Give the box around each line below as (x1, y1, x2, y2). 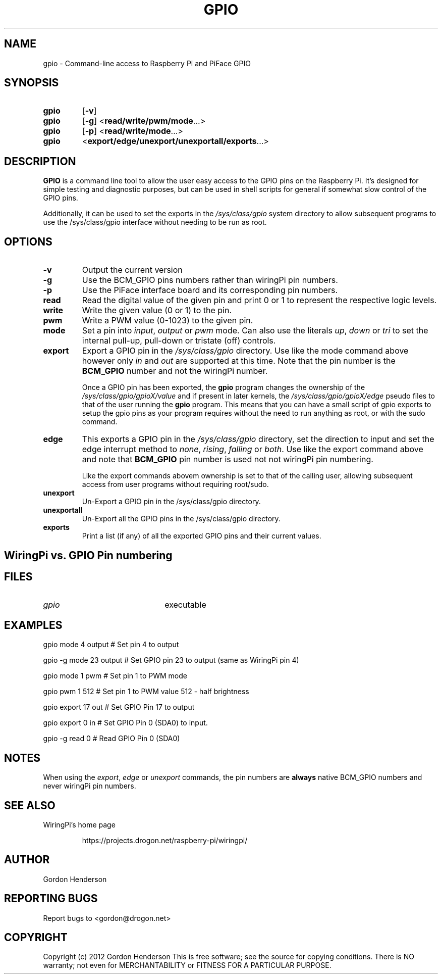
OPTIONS (4, 235, 52, 248)
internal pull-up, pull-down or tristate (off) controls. (82, 335, 276, 346)
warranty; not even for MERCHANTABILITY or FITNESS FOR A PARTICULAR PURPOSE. (43, 961, 332, 970)
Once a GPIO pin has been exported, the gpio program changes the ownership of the (82, 383, 365, 392)
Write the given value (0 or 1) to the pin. (82, 305, 232, 316)
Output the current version (82, 265, 183, 275)
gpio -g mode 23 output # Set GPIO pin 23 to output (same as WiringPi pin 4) (43, 656, 299, 665)
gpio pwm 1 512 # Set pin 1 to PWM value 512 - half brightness (43, 687, 249, 696)
